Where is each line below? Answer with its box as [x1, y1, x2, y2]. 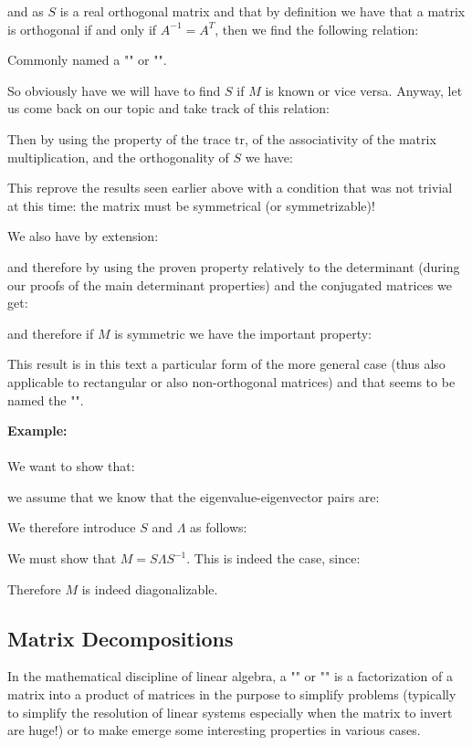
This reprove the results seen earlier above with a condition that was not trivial [7, 178, 453, 197]
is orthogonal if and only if [7, 19, 157, 38]
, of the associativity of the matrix [245, 129, 436, 148]
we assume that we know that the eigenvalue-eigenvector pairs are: [7, 487, 380, 506]
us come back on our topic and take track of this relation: [7, 99, 330, 118]
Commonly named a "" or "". [7, 50, 167, 69]
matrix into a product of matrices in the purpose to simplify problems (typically [7, 685, 456, 704]
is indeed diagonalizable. [81, 579, 218, 598]
